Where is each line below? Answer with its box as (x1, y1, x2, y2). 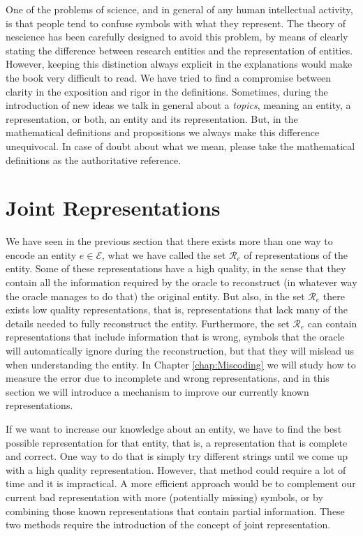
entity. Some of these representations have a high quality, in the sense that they (6, 261, 346, 276)
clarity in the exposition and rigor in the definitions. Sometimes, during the (6, 84, 328, 98)
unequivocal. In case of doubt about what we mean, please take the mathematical (6, 138, 355, 153)
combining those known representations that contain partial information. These (6, 503, 345, 518)
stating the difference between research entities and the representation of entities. (6, 43, 353, 57)
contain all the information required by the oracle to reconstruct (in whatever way (6, 275, 357, 290)
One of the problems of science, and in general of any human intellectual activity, (6, 2, 353, 16)
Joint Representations (6, 193, 221, 222)
